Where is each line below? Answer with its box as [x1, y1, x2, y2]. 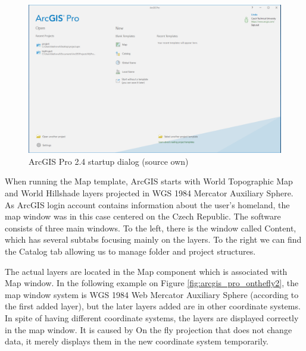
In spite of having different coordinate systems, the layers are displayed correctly [5, 311, 299, 324]
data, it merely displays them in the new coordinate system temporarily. [5, 335, 269, 347]
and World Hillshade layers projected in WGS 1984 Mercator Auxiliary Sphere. [5, 187, 293, 199]
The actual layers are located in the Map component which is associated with [5, 265, 288, 277]
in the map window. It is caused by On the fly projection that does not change [5, 323, 292, 336]
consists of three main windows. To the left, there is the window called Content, [5, 221, 296, 234]
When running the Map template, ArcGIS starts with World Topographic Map [5, 175, 293, 187]
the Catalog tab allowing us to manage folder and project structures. [5, 245, 256, 258]
